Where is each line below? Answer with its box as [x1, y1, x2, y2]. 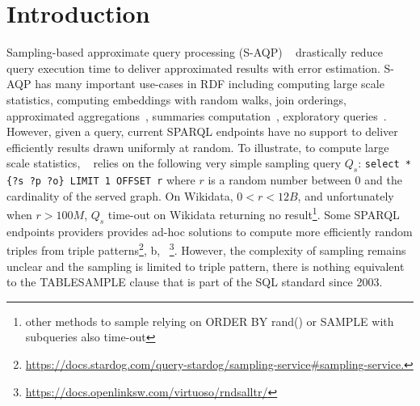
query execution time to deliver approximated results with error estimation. [6, 59, 380, 76]
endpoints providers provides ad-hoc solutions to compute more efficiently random [6, 222, 413, 239]
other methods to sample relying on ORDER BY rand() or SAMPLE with [25, 312, 394, 329]
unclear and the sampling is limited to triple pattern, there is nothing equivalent [6, 257, 405, 274]
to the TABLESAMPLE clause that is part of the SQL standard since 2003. [6, 273, 383, 290]
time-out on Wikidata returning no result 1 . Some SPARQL [107, 204, 400, 222]
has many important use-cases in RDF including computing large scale [35, 75, 384, 92]
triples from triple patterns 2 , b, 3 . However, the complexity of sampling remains [6, 239, 406, 259]
